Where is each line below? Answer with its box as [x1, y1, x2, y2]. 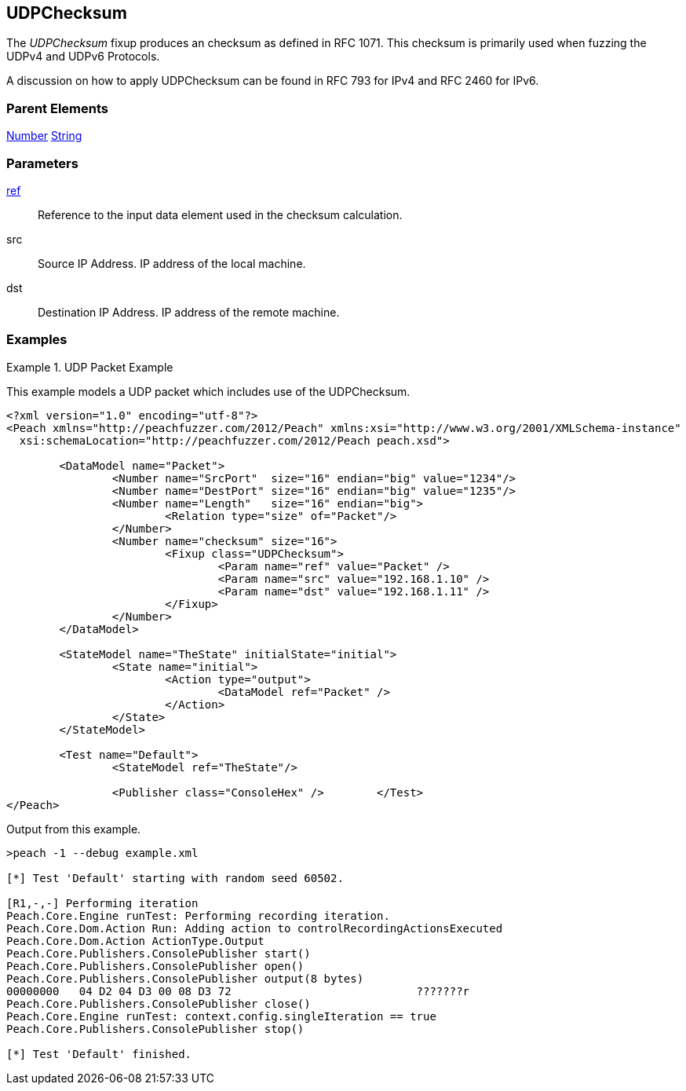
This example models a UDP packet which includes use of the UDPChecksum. [6, 384, 411, 398]
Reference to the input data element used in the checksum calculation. [38, 207, 403, 221]
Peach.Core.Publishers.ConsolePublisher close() [6, 997, 311, 1010]
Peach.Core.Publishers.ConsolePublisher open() [6, 959, 305, 972]
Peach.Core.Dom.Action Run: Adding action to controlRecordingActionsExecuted [6, 921, 503, 935]
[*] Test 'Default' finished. [6, 1047, 192, 1060]
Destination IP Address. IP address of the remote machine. [38, 305, 340, 319]
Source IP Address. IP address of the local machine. [38, 256, 306, 270]
